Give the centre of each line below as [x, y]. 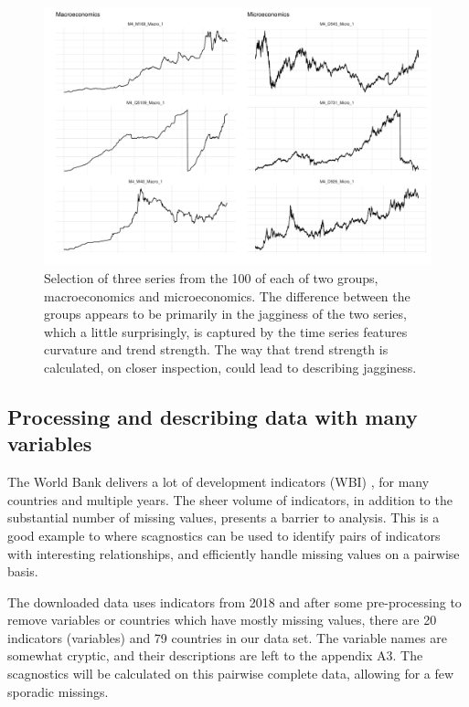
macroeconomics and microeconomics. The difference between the [227, 295]
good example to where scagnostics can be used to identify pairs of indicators [224, 535]
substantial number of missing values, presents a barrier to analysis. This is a [224, 517]
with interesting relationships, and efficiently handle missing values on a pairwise [234, 553]
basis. [23, 571]
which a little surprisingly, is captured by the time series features [226, 331]
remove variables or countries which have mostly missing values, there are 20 [222, 620]
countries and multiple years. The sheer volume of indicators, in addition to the [230, 499]
